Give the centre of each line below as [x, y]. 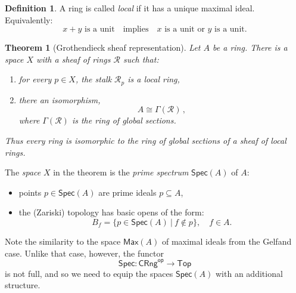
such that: [141, 59]
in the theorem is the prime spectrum [121, 172]
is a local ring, [154, 79]
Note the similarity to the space [63, 241]
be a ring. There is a [250, 47]
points [30, 192]
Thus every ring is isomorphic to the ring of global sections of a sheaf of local [146, 141]
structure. [23, 285]
